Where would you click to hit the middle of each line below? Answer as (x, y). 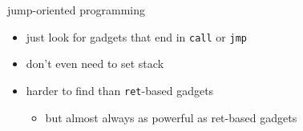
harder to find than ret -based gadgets (120, 90)
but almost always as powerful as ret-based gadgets (171, 117)
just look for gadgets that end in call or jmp (136, 36)
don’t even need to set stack (95, 64)
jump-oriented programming (77, 10)
